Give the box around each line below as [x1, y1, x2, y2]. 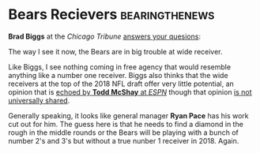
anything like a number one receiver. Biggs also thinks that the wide [8, 70, 228, 80]
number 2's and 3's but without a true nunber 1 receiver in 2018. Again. [8, 136, 239, 145]
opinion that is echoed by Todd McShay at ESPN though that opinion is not [8, 87, 252, 96]
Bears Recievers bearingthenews [8, 6, 215, 24]
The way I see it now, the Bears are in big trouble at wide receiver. [8, 47, 223, 56]
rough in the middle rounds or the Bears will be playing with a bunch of [8, 128, 239, 137]
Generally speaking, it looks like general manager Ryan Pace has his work [8, 110, 249, 120]
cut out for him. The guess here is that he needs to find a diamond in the [8, 119, 243, 129]
